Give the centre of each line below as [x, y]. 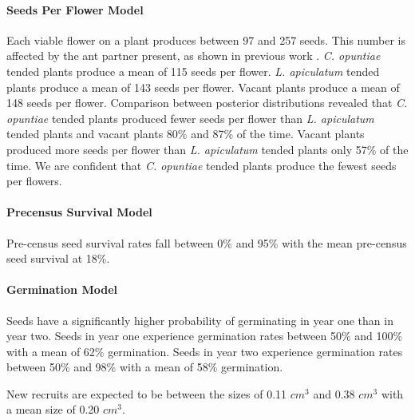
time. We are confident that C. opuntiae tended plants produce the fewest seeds [202, 165]
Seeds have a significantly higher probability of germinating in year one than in [200, 320]
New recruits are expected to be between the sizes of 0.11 [147, 393]
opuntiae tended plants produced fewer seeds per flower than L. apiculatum [190, 118]
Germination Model [62, 289]
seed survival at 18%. [58, 258]
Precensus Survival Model [79, 212]
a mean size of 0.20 [53, 409]
